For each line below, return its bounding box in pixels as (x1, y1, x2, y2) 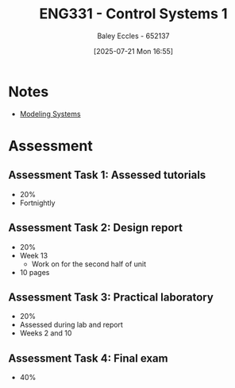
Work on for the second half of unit (31, 259, 147, 269)
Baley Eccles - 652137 (97, 31, 170, 41)
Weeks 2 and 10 (19, 328, 72, 338)
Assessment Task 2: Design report (8, 221, 183, 235)
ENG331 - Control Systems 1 (39, 5, 228, 23)
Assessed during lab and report (19, 320, 123, 330)
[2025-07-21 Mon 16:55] (94, 46, 173, 56)
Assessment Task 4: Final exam (8, 351, 168, 365)
